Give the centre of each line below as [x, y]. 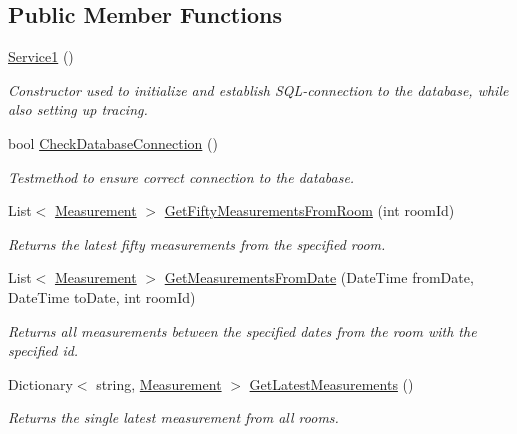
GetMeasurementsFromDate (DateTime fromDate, [319, 277]
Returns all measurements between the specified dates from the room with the [242, 330]
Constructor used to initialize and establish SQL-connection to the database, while [258, 89]
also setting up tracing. [78, 109]
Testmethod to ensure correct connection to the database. [181, 176]
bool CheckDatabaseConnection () [113, 142]
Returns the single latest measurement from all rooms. [173, 417]
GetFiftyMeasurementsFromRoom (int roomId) [309, 210]
